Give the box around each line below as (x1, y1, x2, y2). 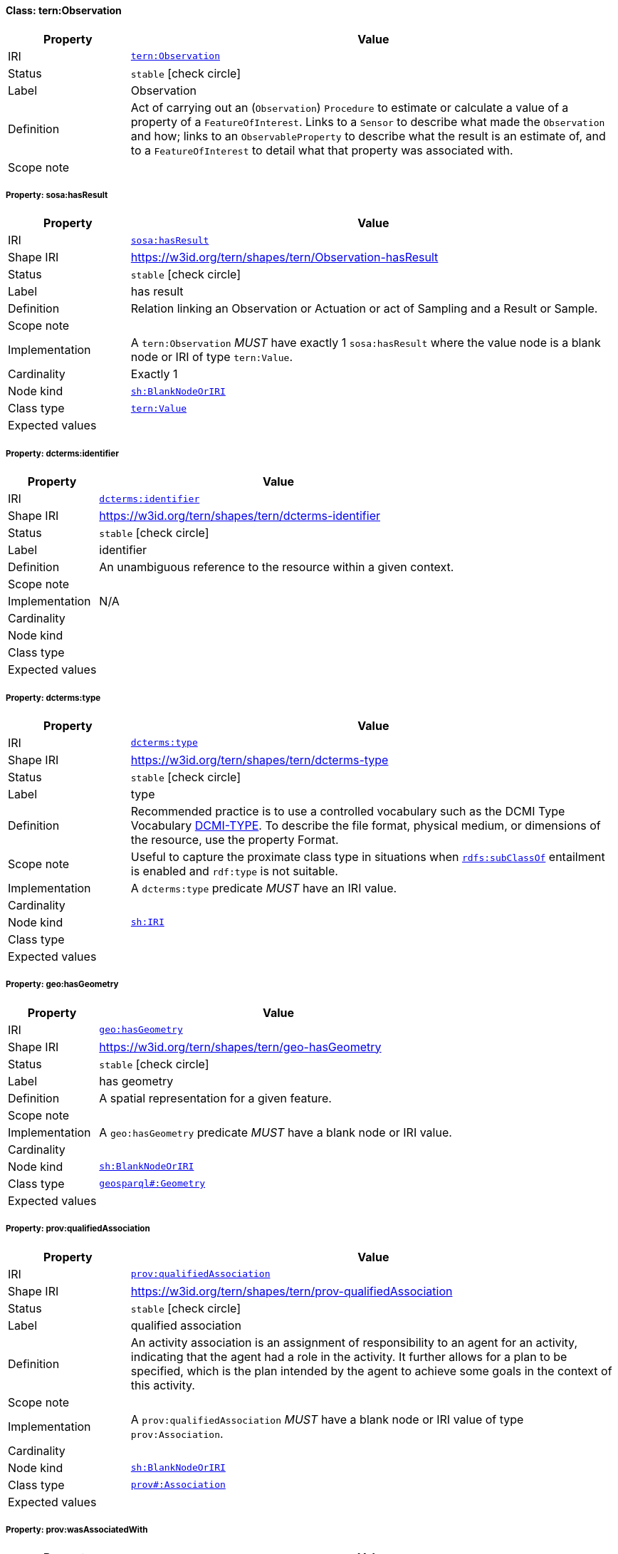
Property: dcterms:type (6, 692, 101, 703)
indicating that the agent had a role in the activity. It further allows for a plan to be (130, 1349, 567, 1364)
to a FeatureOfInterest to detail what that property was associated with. (130, 142, 513, 157)
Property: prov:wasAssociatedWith (6, 1524, 148, 1535)
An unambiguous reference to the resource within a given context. (99, 560, 454, 575)
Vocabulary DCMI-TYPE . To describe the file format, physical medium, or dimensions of (130, 818, 601, 833)
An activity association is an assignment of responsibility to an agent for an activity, (130, 1335, 578, 1350)
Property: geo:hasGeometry (6, 979, 119, 990)
